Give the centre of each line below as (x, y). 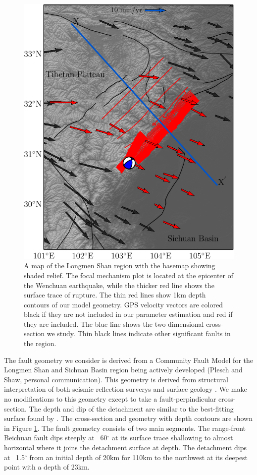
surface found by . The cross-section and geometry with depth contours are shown (128, 418)
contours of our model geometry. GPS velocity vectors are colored (123, 304)
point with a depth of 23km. (47, 467)
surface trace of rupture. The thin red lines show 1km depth (115, 295)
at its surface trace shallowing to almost (172, 438)
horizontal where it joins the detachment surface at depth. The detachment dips (125, 447)
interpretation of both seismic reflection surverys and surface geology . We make (126, 389)
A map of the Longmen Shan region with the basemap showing (120, 266)
